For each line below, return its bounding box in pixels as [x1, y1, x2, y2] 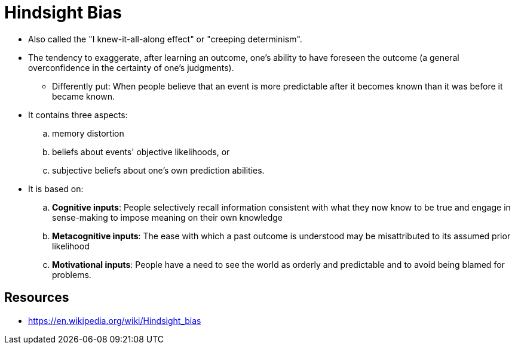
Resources [4, 290, 69, 305]
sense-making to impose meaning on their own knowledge [52, 212, 283, 223]
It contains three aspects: [28, 109, 128, 120]
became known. [52, 91, 115, 101]
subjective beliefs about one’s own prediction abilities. [52, 165, 265, 175]
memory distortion [52, 128, 124, 138]
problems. [52, 269, 91, 280]
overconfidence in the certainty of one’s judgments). [28, 62, 234, 73]
